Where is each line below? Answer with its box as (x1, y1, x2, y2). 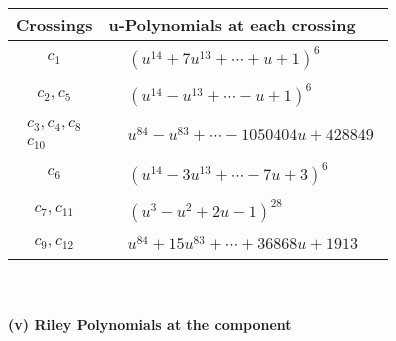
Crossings (16, 13, 93, 36)
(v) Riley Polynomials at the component (8, 314, 292, 335)
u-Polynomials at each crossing (108, 13, 356, 36)
